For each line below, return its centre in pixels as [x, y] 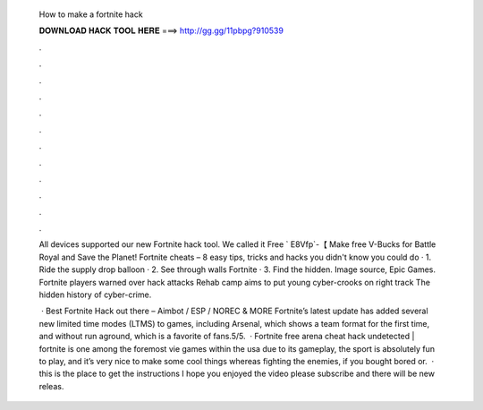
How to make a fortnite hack [91, 14]
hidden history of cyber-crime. [95, 295]
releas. [51, 386]
